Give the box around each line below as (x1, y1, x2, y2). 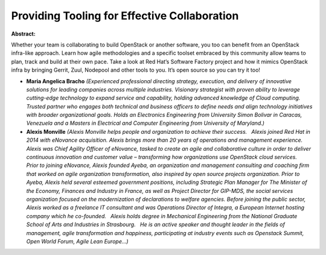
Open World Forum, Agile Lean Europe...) (26, 238, 129, 245)
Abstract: (11, 30, 36, 37)
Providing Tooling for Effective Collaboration (11, 9, 239, 22)
